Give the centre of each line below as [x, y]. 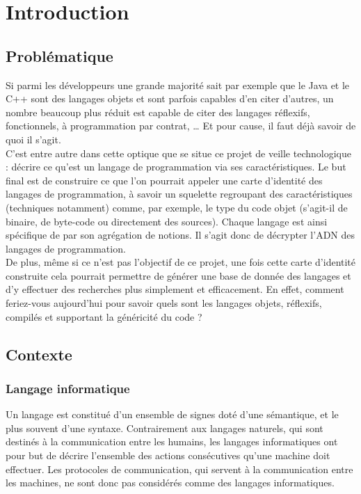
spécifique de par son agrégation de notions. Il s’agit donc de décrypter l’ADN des [180, 235]
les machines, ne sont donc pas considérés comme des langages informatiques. [170, 483]
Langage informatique [68, 388]
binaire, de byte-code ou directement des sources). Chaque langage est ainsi [167, 221]
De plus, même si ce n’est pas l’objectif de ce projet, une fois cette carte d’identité [181, 262]
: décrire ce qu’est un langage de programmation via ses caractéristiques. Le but [176, 167]
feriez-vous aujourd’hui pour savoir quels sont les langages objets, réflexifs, [164, 303]
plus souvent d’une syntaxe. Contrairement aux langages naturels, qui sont [165, 428]
